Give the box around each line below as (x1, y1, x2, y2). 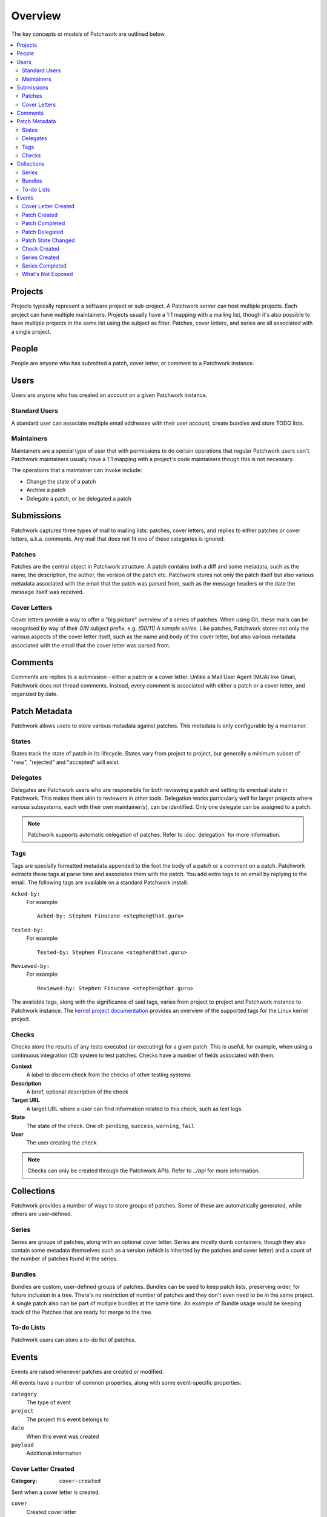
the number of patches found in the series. (11, 1255, 118, 1262)
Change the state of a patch (26, 478, 96, 485)
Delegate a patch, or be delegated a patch (26, 495, 132, 502)
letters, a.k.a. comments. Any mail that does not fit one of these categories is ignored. (11, 535, 225, 542)
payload (11, 1441, 35, 1448)
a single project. (11, 328, 51, 335)
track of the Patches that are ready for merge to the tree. (11, 1308, 153, 1316)
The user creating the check (26, 1139, 97, 1146)
